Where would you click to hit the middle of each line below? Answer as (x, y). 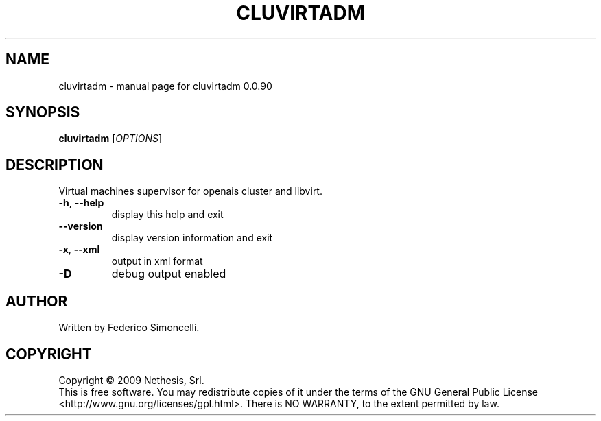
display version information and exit (192, 238)
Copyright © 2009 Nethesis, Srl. (131, 380)
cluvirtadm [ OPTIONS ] (110, 139)
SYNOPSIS (43, 112)
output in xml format (157, 261)
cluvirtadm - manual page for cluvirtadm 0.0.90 (165, 86)
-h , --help (81, 203)
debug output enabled (169, 274)
